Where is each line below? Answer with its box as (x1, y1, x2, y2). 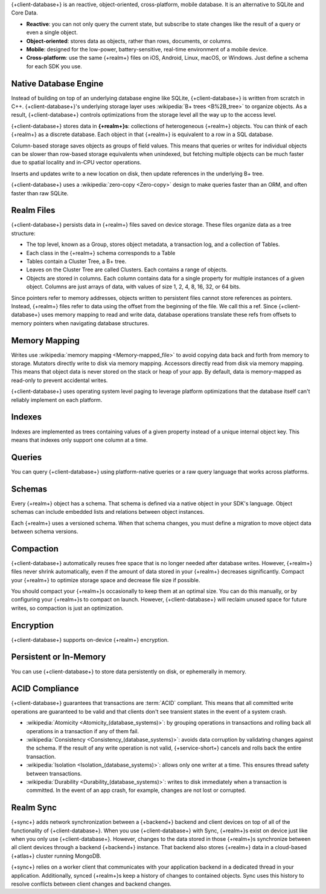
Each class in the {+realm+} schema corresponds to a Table (26, 249, 176, 256)
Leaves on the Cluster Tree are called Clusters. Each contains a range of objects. (26, 266, 228, 273)
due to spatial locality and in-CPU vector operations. (11, 159, 142, 166)
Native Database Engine (11, 79, 104, 89)
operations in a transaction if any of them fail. (26, 727, 139, 734)
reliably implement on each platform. (11, 396, 103, 403)
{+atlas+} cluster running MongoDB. (11, 852, 102, 860)
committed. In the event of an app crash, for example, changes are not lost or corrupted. (26, 786, 246, 794)
